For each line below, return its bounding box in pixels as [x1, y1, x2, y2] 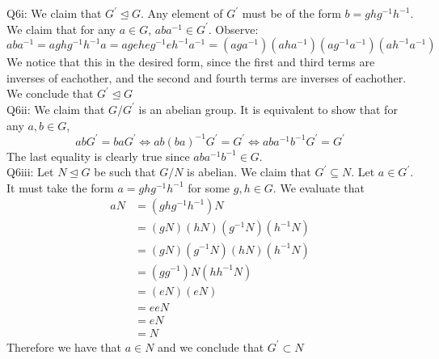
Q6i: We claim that [6, 5, 102, 21]
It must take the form [6, 179, 114, 196]
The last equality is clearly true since [6, 147, 190, 164]
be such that [94, 163, 156, 180]
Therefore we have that [6, 338, 122, 355]
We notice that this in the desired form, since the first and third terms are [6, 53, 375, 70]
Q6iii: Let [6, 163, 54, 180]
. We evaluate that [272, 179, 365, 196]
